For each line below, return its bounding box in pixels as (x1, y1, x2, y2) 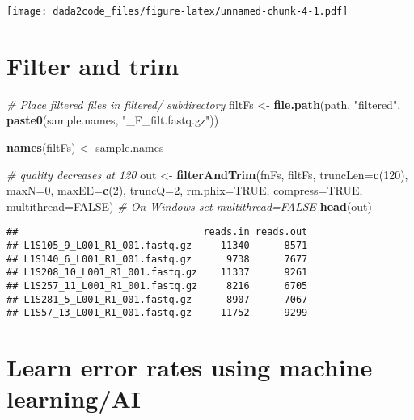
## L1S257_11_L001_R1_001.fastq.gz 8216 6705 (6, 279, 308, 292)
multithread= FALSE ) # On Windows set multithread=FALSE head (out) (6, 197, 373, 214)
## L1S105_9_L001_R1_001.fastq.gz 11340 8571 (6, 240, 308, 251)
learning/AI (6, 382, 142, 415)
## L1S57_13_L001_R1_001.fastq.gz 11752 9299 (6, 307, 308, 319)
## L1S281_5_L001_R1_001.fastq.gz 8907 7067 (6, 293, 308, 305)
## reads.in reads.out (6, 226, 308, 238)
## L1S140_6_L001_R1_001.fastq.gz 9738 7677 (6, 253, 308, 265)
